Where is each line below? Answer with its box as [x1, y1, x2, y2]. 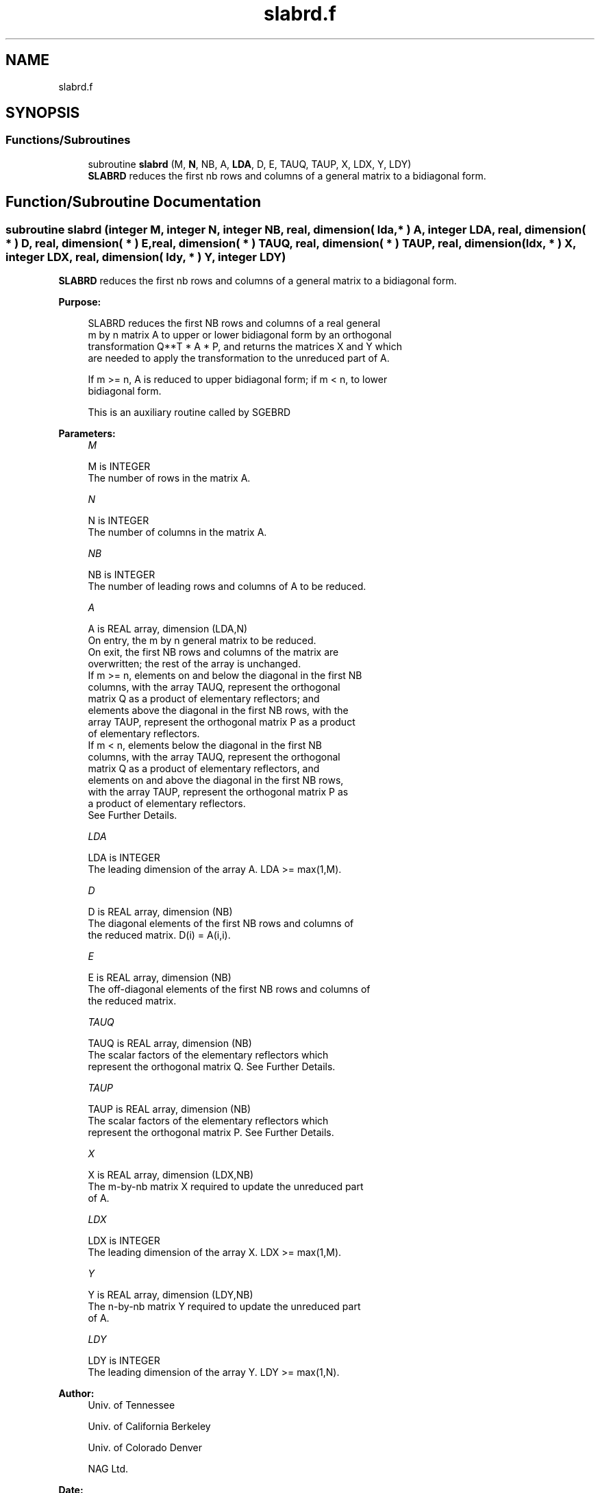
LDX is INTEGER [88, 1235, 160, 1247]
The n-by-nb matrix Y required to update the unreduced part [88, 1300, 361, 1313]
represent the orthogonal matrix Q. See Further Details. [88, 1061, 336, 1073]
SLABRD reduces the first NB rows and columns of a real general [88, 317, 381, 330]
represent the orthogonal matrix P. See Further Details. [88, 1126, 334, 1139]
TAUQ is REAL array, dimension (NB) [88, 1037, 252, 1050]
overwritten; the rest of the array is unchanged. [88, 658, 301, 670]
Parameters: [58, 428, 116, 440]
